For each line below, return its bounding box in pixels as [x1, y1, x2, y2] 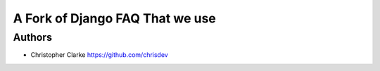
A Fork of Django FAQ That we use [13, 11, 216, 26]
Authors [13, 31, 53, 44]
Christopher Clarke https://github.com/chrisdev [30, 51, 168, 59]
